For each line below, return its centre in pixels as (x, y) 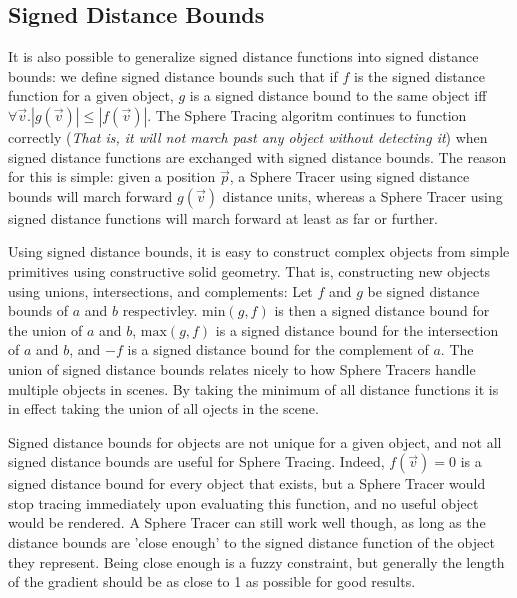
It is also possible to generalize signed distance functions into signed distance (243, 56)
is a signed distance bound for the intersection (357, 329)
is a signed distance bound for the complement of (278, 349)
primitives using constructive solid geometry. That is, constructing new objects (249, 270)
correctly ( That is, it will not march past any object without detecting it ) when (248, 136)
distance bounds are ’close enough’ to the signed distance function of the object (251, 542)
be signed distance (423, 290)
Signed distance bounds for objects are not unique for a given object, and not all (255, 441)
